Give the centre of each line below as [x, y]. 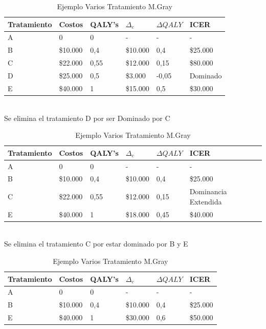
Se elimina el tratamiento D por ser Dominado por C [87, 118]
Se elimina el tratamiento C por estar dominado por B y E [96, 244]
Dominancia [208, 191]
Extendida [206, 201]
